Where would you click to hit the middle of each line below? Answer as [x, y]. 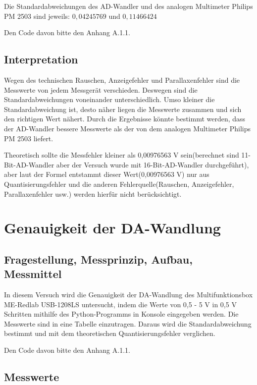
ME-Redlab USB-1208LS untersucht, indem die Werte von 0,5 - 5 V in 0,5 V [120, 304]
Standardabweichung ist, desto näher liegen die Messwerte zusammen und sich [123, 109]
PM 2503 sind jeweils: [37, 16]
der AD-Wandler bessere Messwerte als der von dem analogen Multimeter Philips [128, 128]
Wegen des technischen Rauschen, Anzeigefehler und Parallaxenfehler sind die [122, 80]
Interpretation [41, 59]
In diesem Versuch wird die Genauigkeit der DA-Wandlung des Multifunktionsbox [128, 295]
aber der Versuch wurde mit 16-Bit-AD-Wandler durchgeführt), [153, 164]
